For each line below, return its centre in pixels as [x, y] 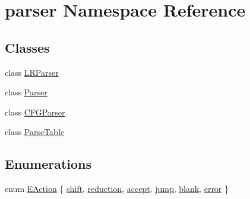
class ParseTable [35, 132]
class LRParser [32, 72]
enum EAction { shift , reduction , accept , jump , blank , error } [117, 189]
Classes [27, 47]
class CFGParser [35, 112]
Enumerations [48, 164]
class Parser [26, 92]
